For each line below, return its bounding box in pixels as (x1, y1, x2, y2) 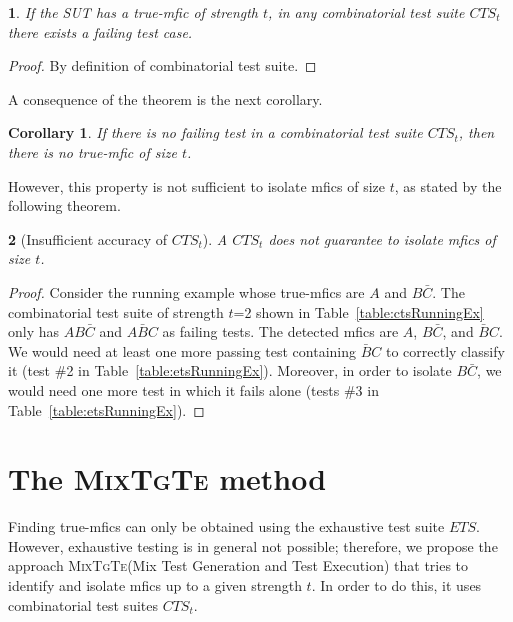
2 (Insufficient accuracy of (8, 228, 168, 249)
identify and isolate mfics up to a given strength (8, 575, 302, 595)
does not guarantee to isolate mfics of (268, 228, 496, 249)
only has (8, 321, 60, 342)
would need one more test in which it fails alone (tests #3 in (8, 379, 379, 400)
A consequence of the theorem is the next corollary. (8, 88, 323, 109)
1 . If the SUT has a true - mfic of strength (8, 2, 259, 22)
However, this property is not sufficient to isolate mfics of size (8, 175, 385, 196)
